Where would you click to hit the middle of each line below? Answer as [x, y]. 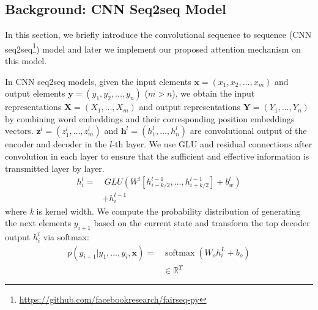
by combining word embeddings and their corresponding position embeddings [150, 118]
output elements [35, 93]
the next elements [38, 223]
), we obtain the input [213, 93]
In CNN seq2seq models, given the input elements [98, 81]
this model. [26, 61]
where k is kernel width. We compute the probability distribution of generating [153, 211]
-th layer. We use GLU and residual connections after [212, 144]
